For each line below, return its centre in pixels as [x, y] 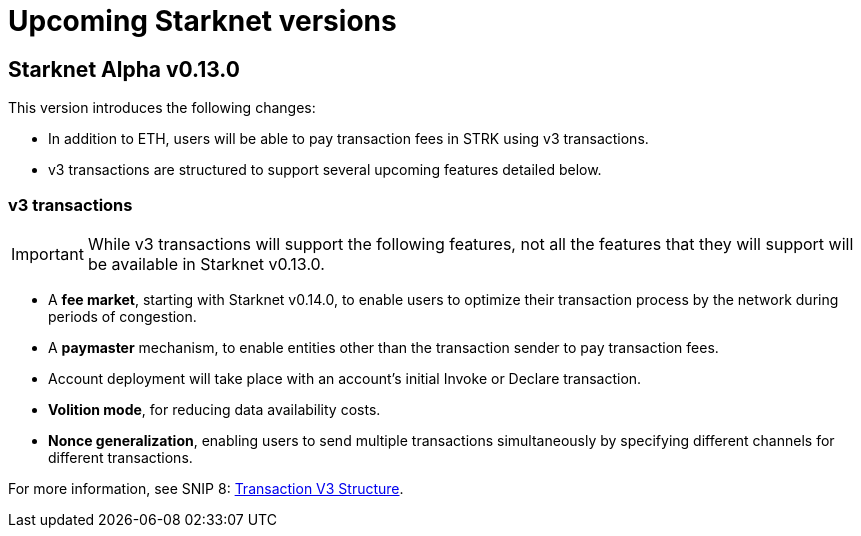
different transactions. [120, 457]
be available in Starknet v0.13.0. [206, 263]
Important [47, 253]
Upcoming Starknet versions [202, 21]
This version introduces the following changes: [162, 108]
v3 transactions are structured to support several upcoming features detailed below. [325, 170]
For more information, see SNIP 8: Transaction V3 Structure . [206, 488]
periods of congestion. [122, 316]
